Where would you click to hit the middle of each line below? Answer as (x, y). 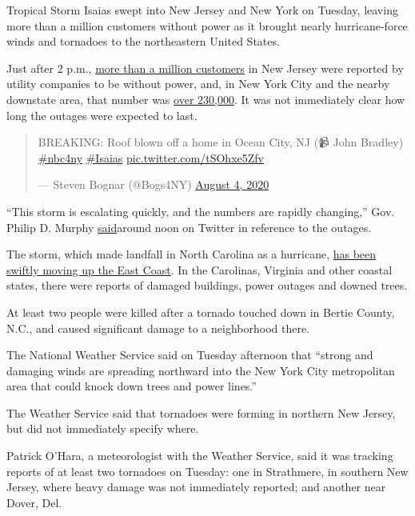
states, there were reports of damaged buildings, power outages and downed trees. (207, 285)
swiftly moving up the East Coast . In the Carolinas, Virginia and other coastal (200, 269)
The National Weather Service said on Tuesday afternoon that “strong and (190, 355)
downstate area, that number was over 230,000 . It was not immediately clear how (206, 99)
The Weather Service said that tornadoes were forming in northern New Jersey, (201, 412)
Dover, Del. (34, 502)
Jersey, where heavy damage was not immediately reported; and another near (196, 487)
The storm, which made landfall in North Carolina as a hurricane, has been (192, 254)
